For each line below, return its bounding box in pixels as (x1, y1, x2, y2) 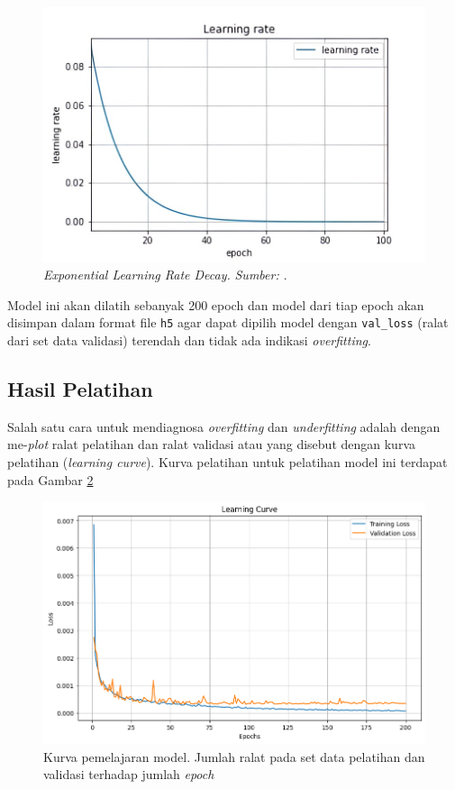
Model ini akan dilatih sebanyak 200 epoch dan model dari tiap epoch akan (7, 295, 424, 314)
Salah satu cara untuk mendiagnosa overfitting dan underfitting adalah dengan (7, 417, 441, 436)
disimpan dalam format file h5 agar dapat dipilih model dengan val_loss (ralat (7, 313, 449, 332)
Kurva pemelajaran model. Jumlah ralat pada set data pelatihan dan (43, 747, 425, 766)
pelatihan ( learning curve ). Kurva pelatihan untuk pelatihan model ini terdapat (7, 453, 448, 472)
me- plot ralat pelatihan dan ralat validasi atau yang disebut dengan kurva (7, 435, 415, 454)
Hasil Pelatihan (7, 375, 153, 403)
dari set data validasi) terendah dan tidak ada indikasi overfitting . (7, 331, 371, 350)
